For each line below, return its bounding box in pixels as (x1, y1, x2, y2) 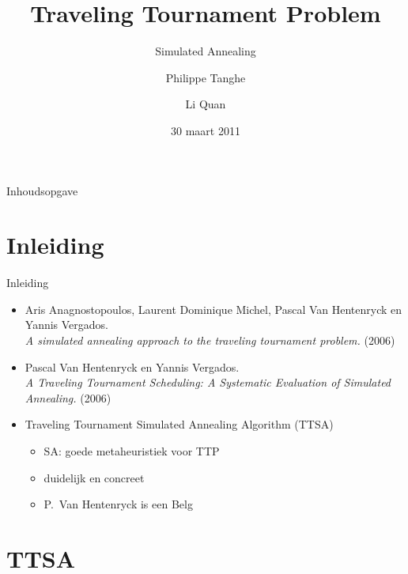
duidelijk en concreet (43, 469, 145, 485)
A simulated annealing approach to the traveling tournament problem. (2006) (25, 332, 395, 348)
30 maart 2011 (171, 122, 240, 138)
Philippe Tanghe (165, 69, 246, 85)
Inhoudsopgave (6, 182, 78, 198)
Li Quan (185, 96, 226, 112)
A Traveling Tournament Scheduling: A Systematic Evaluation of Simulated (25, 374, 391, 391)
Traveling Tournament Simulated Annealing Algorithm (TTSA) (25, 416, 334, 432)
